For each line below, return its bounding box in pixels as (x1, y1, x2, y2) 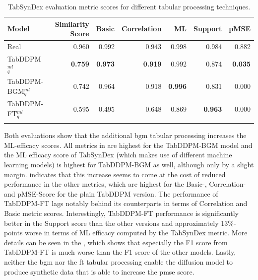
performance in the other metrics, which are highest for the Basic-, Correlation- (4, 179, 246, 189)
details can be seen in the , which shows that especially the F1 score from (4, 237, 228, 247)
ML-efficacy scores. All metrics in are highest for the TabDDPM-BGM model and (4, 140, 253, 150)
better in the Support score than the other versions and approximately (4, 217, 219, 228)
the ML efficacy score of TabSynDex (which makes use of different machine (4, 149, 232, 160)
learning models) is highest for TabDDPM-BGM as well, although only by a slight (4, 159, 254, 170)
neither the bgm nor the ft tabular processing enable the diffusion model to (4, 256, 233, 267)
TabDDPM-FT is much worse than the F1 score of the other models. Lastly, (4, 247, 236, 257)
